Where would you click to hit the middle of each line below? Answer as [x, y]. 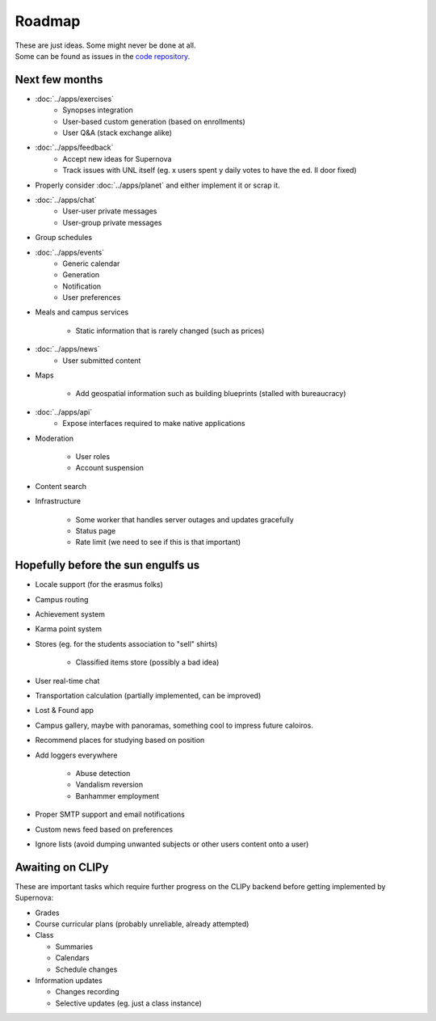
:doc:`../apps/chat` [66, 200]
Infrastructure [58, 501]
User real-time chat [67, 681]
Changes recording [88, 992]
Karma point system [69, 629]
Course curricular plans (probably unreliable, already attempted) [142, 924]
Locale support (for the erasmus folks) [99, 584]
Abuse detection [103, 773]
